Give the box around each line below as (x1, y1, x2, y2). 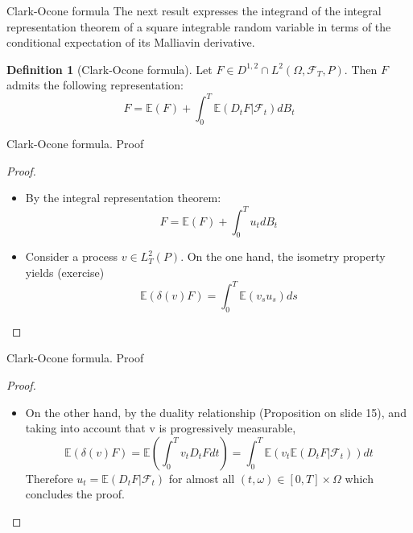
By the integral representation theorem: (25, 189, 221, 206)
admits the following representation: (6, 76, 184, 93)
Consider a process (25, 248, 118, 265)
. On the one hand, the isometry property (180, 248, 386, 265)
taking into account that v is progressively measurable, (25, 419, 296, 436)
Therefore (25, 469, 73, 486)
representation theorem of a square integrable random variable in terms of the (6, 18, 391, 35)
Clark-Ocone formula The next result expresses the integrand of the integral (6, 2, 382, 19)
